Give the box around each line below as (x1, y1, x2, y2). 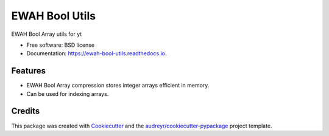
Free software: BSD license (26, 41, 94, 49)
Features (11, 66, 46, 76)
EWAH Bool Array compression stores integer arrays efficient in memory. (26, 82, 210, 89)
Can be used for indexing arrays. (26, 90, 109, 97)
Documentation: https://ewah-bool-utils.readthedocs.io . (26, 50, 167, 57)
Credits (11, 106, 40, 117)
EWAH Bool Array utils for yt (11, 30, 82, 38)
